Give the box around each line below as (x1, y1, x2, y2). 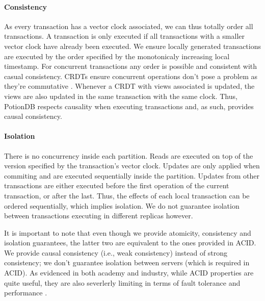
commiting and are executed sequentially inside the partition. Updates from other (4, 170, 259, 181)
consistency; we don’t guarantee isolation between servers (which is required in (4, 257, 250, 268)
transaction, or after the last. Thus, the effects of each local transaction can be (4, 190, 250, 200)
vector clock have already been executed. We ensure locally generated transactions (4, 40, 261, 51)
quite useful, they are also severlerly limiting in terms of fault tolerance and (4, 277, 241, 288)
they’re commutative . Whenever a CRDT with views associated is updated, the (4, 81, 255, 91)
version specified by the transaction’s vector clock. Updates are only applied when (4, 160, 260, 171)
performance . (4, 287, 47, 298)
